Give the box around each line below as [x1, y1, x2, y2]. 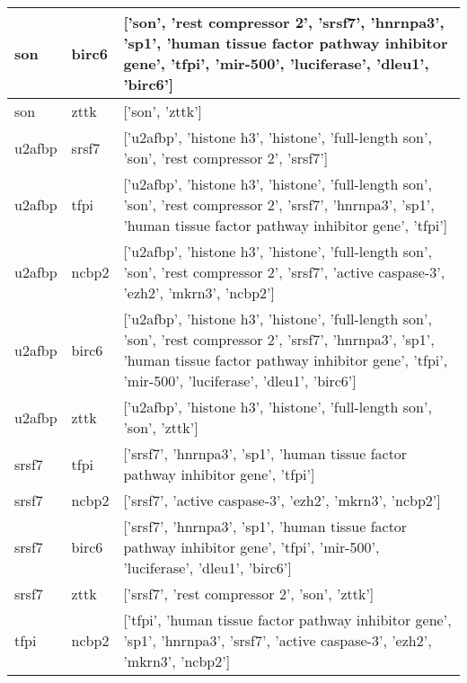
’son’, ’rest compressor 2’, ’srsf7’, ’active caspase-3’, [123, 262, 445, 282]
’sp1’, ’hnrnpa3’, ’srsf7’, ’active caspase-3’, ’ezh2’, [123, 630, 432, 651]
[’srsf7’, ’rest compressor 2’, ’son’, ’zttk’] [123, 583, 374, 604]
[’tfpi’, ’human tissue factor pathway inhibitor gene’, [123, 609, 452, 630]
